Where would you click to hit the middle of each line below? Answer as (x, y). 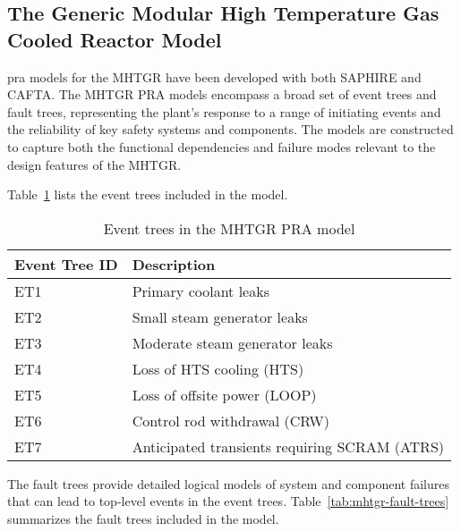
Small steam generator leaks (220, 316)
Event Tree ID (66, 264)
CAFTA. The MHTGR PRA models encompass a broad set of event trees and (222, 94)
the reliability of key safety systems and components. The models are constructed (230, 129)
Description (174, 264)
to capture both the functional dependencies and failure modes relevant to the (222, 146)
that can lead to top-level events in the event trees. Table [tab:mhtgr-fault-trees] (228, 501)
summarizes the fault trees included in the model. (143, 518)
